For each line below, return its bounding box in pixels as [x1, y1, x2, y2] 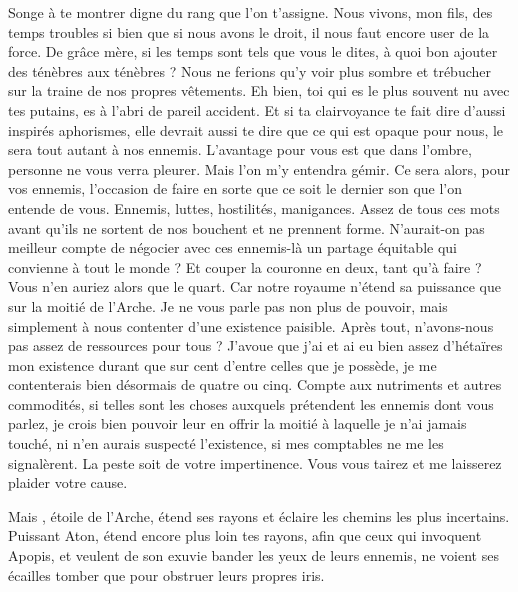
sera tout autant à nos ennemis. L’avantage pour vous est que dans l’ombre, [8, 139, 472, 160]
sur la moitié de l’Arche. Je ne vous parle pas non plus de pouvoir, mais [8, 295, 448, 316]
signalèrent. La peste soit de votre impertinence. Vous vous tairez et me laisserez [8, 452, 502, 473]
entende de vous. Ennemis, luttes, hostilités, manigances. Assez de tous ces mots [8, 197, 500, 218]
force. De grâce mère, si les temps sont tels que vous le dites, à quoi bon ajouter [8, 41, 498, 62]
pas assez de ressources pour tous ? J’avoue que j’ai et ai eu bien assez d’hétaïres [8, 335, 503, 356]
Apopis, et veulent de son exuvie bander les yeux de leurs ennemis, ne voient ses [8, 545, 499, 566]
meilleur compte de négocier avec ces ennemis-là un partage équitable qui [8, 237, 457, 258]
